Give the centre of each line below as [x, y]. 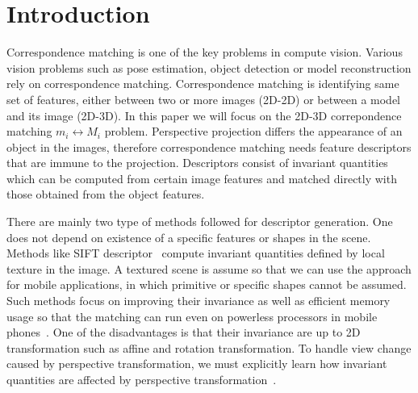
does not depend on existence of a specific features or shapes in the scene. [189, 237]
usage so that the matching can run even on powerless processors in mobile [192, 316]
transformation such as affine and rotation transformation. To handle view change [209, 347]
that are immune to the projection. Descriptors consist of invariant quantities [197, 163]
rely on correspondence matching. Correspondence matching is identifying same [203, 84]
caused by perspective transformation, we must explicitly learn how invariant [197, 364]
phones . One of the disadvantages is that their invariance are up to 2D [184, 332]
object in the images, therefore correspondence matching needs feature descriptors [209, 146]
